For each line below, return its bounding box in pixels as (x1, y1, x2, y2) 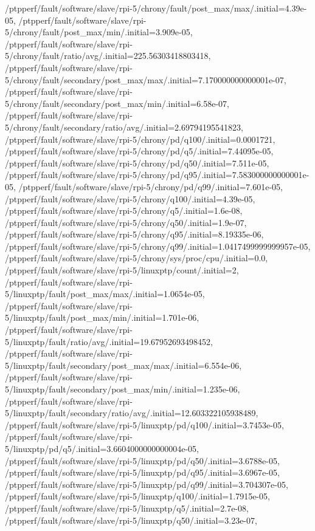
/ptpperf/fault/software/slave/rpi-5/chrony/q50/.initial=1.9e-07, (5, 216, 247, 228)
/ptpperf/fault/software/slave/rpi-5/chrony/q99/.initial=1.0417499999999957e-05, (5, 239, 311, 252)
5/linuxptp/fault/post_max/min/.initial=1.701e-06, (5, 311, 199, 324)
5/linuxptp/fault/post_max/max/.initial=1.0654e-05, (5, 287, 205, 300)
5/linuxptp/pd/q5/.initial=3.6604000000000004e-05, (5, 442, 199, 454)
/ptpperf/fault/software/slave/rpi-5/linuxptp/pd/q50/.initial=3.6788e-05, (5, 454, 280, 467)
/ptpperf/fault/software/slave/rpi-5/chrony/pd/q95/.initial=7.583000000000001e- (5, 168, 310, 181)
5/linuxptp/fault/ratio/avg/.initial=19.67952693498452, (5, 335, 213, 348)
